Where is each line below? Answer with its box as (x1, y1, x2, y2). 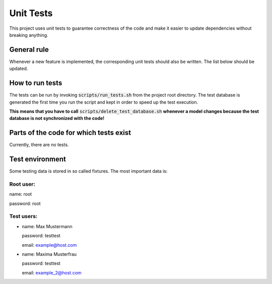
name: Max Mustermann (22, 223, 73, 229)
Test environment (9, 155, 66, 164)
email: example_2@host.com (22, 269, 82, 275)
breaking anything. (9, 32, 48, 38)
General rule (9, 45, 49, 54)
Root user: (9, 180, 35, 187)
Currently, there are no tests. (9, 141, 69, 148)
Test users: (9, 213, 38, 220)
